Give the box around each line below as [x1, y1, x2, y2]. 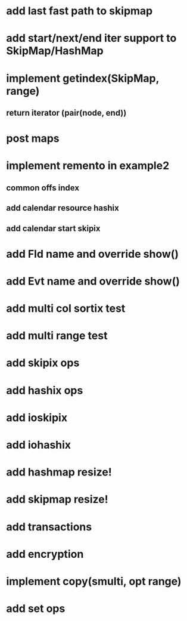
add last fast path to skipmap [6, 4, 153, 18]
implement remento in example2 [6, 159, 170, 172]
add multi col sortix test [6, 302, 126, 316]
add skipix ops [6, 356, 80, 370]
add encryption [6, 547, 84, 561]
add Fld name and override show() [6, 247, 179, 261]
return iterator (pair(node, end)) [6, 107, 127, 118]
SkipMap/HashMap [6, 44, 104, 58]
